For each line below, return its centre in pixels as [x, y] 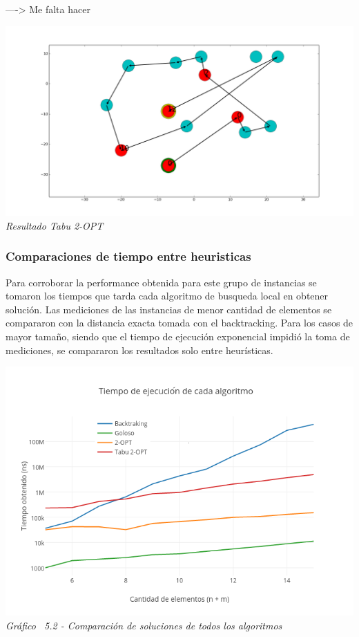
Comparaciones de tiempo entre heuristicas [128, 256]
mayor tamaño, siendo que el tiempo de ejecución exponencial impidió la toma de [178, 336]
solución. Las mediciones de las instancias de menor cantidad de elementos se [169, 309]
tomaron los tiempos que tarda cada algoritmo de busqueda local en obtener [167, 296]
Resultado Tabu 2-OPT [55, 225]
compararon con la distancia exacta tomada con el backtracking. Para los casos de [179, 323]
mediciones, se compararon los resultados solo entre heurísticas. [139, 350]
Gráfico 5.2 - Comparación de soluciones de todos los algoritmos [144, 625]
